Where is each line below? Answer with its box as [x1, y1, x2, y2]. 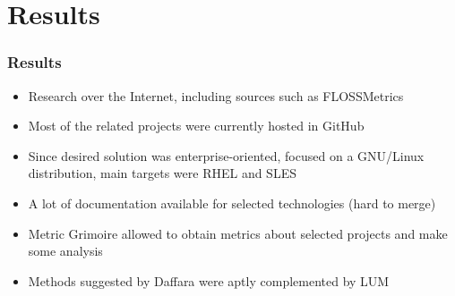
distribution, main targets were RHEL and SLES [28, 164, 296, 182]
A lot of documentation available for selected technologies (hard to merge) [28, 193, 436, 212]
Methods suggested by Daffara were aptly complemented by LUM [28, 271, 390, 290]
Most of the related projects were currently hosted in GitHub [28, 116, 365, 135]
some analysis [28, 241, 103, 260]
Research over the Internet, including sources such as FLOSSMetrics [28, 86, 404, 105]
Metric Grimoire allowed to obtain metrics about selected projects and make [28, 224, 448, 242]
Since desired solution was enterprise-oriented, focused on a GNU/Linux [28, 146, 425, 165]
